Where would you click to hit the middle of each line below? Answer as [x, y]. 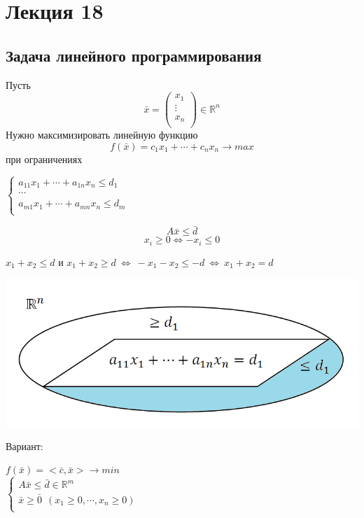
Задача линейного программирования [134, 55]
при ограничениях [44, 159]
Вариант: [24, 446]
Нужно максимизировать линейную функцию [102, 135]
